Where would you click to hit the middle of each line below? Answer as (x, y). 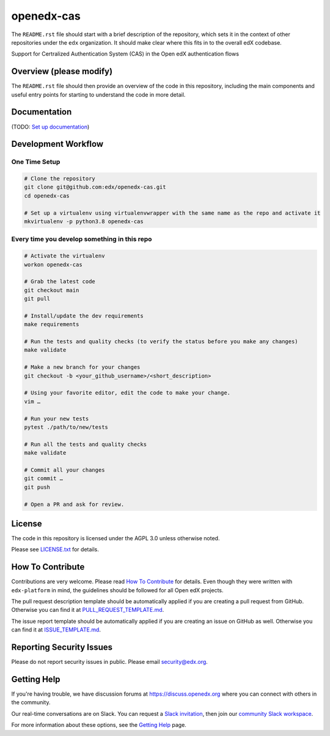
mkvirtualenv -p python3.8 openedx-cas (84, 221)
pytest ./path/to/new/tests (66, 427)
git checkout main (52, 290)
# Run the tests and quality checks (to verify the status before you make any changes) (161, 342)
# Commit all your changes (64, 470)
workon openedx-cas (53, 264)
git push (37, 487)
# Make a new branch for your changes (82, 367)
